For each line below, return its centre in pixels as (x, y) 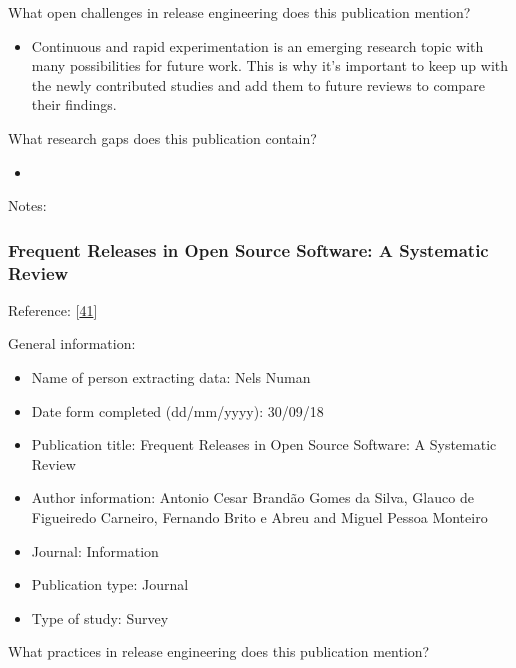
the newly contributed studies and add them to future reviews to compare (258, 84)
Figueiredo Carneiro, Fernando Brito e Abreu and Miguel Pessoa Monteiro (259, 517)
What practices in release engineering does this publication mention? (219, 651)
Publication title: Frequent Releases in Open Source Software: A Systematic (264, 444)
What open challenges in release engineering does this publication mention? (239, 12)
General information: (72, 343)
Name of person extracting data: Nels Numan (171, 377)
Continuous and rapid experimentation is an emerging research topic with (257, 45)
